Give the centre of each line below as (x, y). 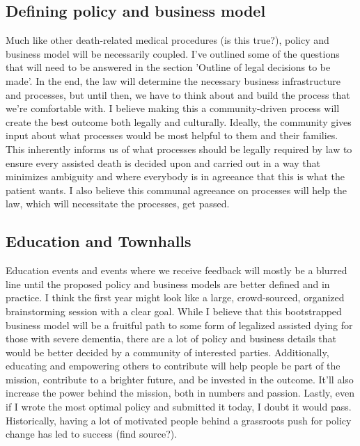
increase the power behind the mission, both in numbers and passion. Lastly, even (180, 393)
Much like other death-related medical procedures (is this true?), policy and (167, 40)
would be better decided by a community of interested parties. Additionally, (167, 352)
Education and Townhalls (99, 241)
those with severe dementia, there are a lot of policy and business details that (171, 339)
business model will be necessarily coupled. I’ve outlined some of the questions (173, 53)
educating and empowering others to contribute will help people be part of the (173, 366)
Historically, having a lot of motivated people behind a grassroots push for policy (179, 420)
